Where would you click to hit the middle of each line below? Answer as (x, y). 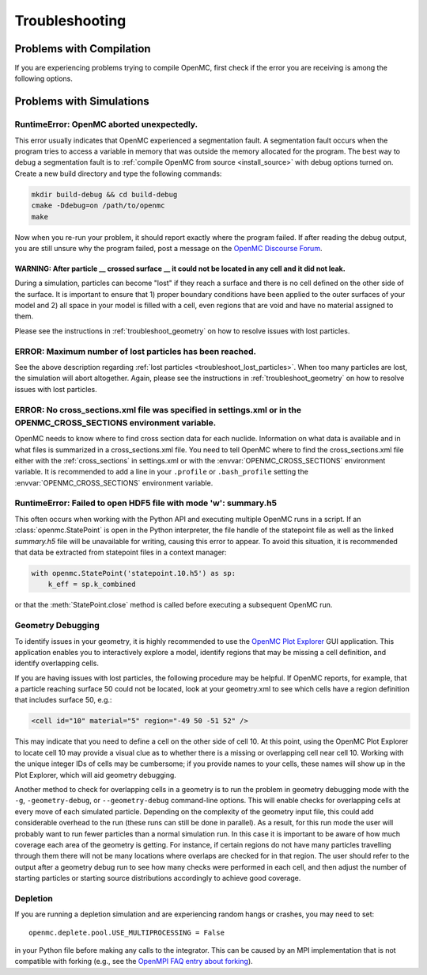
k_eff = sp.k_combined (92, 585)
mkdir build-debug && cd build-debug (104, 194)
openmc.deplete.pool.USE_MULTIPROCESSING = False (127, 932)
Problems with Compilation (83, 49)
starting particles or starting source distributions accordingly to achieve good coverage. (158, 878)
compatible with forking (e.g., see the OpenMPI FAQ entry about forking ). (134, 962)
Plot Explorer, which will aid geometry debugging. (96, 775)
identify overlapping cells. (57, 663)
